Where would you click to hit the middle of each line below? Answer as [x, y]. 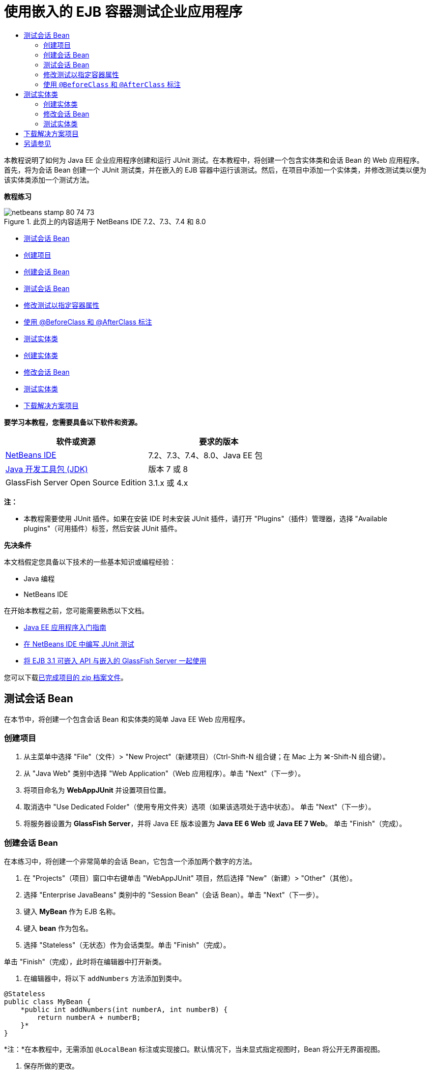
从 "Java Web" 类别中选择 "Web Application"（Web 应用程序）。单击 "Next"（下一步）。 [164, 773]
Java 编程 [39, 578]
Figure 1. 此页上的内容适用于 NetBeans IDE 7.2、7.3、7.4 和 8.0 [105, 221]
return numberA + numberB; [89, 1018]
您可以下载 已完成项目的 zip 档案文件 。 [66, 677]
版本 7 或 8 [168, 469]
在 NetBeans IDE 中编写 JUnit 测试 [79, 644]
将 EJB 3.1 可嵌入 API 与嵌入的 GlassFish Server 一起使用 [115, 660]
